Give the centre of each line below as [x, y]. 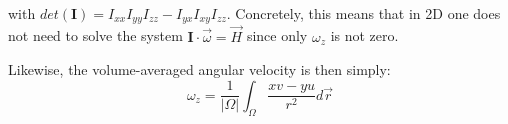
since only [277, 35]
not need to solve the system [95, 35]
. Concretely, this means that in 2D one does [363, 13]
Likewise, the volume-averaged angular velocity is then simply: [199, 69]
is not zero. [364, 35]
